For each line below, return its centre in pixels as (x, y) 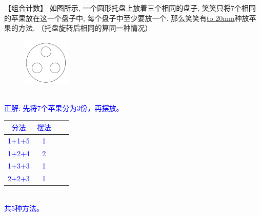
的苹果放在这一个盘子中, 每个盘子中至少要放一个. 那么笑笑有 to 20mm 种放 (127, 18)
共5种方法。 (24, 208)
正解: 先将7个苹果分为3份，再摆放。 (64, 107)
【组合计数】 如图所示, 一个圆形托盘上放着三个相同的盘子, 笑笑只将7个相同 (130, 8)
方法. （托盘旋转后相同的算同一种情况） (85, 28)
